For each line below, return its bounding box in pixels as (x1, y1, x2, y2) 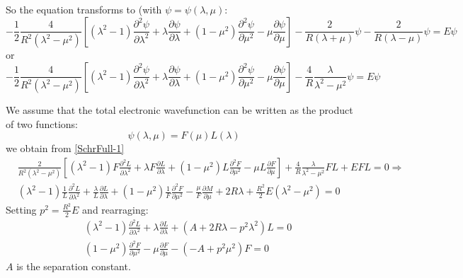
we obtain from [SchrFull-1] (6, 141, 125, 156)
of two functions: (6, 116, 78, 131)
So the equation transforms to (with (6, 2, 162, 16)
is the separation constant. (16, 258, 131, 273)
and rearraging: (82, 202, 149, 216)
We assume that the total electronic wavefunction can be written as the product (6, 103, 353, 117)
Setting (6, 202, 37, 216)
